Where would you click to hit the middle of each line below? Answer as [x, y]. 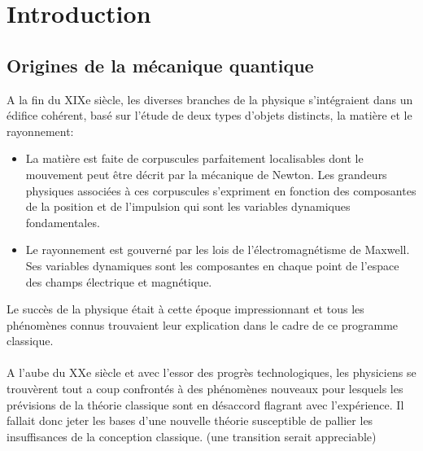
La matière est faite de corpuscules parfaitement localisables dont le [194, 158]
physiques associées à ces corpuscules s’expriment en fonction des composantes [221, 190]
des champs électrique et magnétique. [119, 281]
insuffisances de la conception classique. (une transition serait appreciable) [192, 436]
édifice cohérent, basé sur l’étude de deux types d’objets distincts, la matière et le [209, 115]
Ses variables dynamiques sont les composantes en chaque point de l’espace [212, 265]
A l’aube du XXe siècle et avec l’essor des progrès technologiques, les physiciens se [211, 372]
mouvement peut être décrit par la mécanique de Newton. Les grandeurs [206, 174]
